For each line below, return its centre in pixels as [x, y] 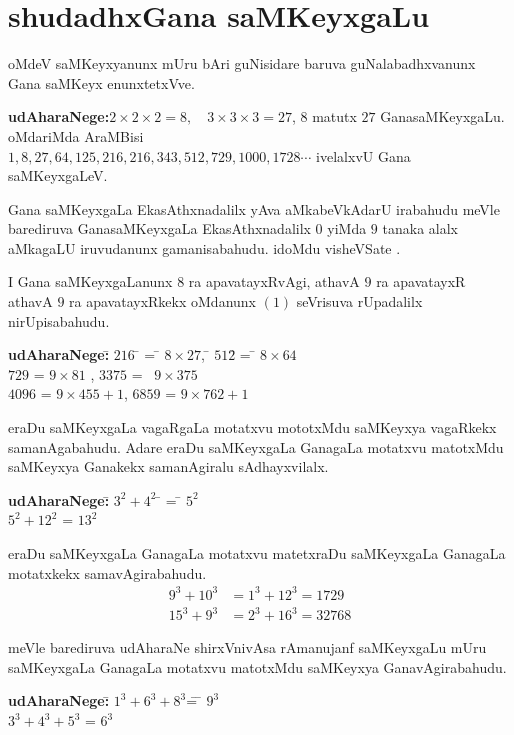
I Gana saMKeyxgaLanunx [90, 281]
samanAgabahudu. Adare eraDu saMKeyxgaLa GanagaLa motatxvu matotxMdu [256, 446]
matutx [334, 116]
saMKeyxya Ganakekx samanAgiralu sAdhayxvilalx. [168, 466]
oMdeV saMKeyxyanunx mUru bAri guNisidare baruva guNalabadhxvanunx [242, 63]
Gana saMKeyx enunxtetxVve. [101, 82]
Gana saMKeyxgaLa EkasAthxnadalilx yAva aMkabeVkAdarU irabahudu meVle [254, 208]
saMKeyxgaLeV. [58, 175]
